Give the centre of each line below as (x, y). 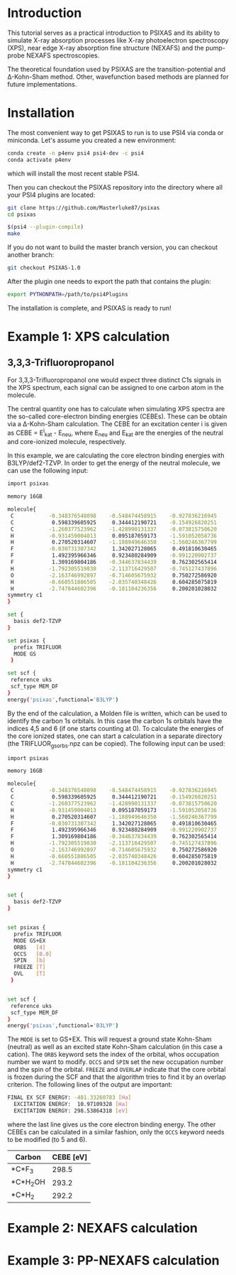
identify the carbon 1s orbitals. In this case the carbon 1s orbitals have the (115, 721)
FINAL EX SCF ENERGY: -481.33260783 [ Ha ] (69, 1098)
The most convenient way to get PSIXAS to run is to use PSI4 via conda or (116, 132)
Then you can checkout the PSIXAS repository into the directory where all (115, 187)
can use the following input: (48, 471)
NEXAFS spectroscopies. (63, 55)
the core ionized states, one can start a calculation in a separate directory (115, 736)
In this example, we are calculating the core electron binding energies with (116, 455)
